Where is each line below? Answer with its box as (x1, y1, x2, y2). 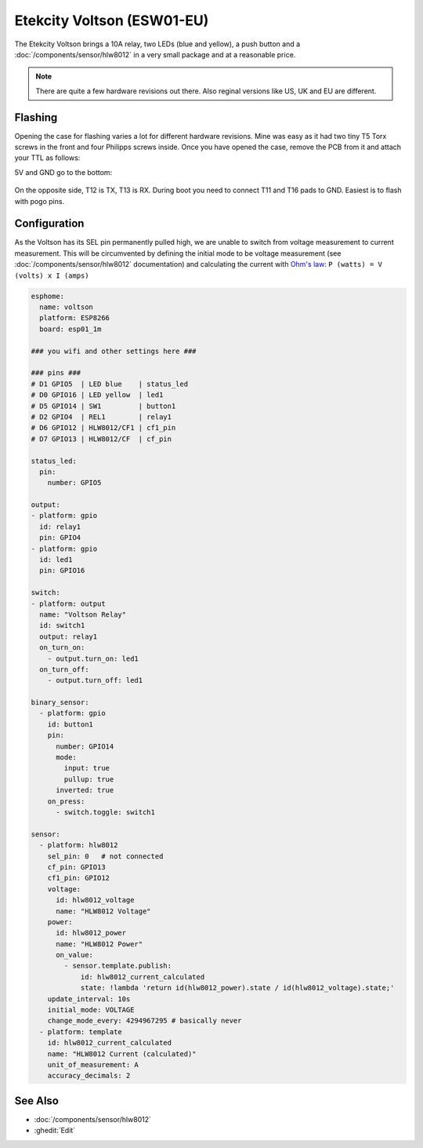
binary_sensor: (31, 698, 89, 707)
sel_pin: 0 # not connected (47, 851, 164, 861)
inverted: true (56, 785, 114, 795)
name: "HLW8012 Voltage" (56, 906, 152, 916)
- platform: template (39, 1027, 123, 1036)
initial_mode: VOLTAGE (47, 1005, 135, 1015)
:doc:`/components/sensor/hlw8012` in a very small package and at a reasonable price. (14, 49, 296, 59)
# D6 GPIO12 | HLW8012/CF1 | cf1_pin (31, 424, 176, 432)
